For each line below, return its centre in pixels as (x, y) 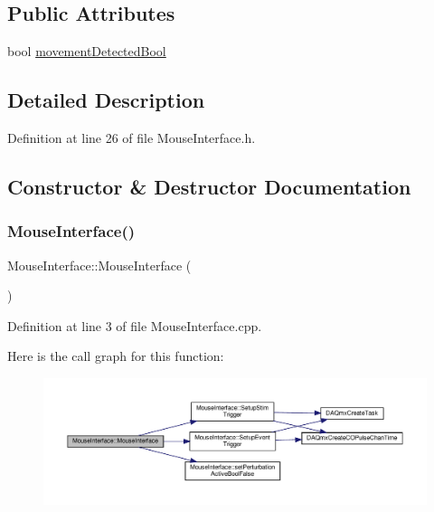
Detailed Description (106, 100)
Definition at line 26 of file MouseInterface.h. (132, 137)
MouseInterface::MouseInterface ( (99, 265)
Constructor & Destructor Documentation (209, 186)
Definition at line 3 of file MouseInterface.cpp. (135, 325)
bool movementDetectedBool (87, 51)
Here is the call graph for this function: (116, 356)
